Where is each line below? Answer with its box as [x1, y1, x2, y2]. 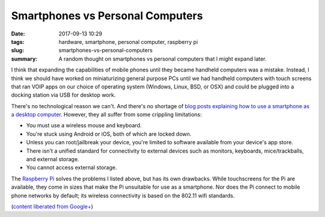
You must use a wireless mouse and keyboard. [26, 122, 142, 129]
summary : [11, 55, 38, 63]
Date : [11, 30, 25, 37]
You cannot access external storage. [26, 164, 117, 171]
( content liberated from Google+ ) [11, 203, 93, 210]
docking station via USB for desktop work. [11, 91, 116, 99]
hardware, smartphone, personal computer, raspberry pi [58, 38, 198, 45]
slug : [11, 47, 24, 54]
